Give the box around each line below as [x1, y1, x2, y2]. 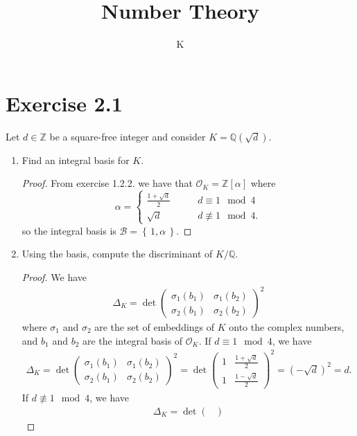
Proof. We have [21, 269, 87, 284]
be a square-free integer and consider [49, 129, 206, 143]
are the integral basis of [82, 333, 183, 347]
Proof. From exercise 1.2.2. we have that [21, 176, 193, 190]
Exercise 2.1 [6, 89, 123, 117]
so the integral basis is [21, 223, 116, 237]
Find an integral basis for [21, 152, 130, 167]
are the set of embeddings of [94, 320, 215, 334]
